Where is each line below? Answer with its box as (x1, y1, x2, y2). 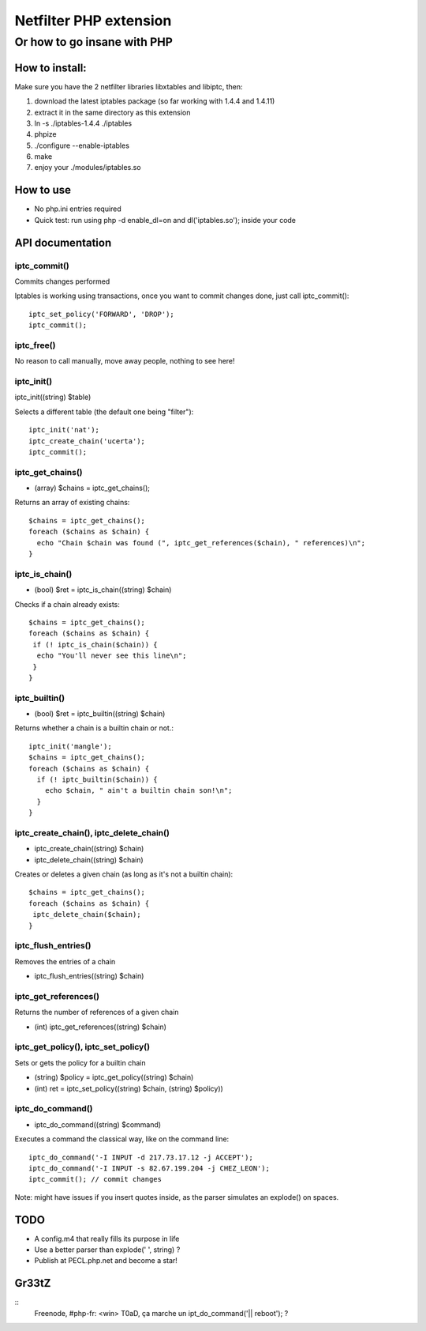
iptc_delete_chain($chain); (32, 910, 141, 919)
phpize (34, 130, 57, 139)
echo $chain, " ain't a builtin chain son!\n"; (44, 786, 233, 795)
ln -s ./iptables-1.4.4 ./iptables (34, 119, 133, 128)
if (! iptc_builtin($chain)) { (36, 775, 158, 784)
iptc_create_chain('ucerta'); (28, 436, 146, 446)
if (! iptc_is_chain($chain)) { (32, 640, 158, 649)
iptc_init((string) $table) (14, 392, 92, 402)
